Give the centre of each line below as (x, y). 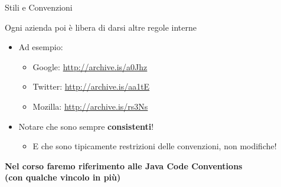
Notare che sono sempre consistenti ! (86, 126)
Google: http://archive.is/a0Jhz (90, 66)
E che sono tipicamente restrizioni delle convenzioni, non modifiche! (155, 146)
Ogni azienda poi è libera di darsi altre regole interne (101, 27)
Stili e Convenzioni (39, 7)
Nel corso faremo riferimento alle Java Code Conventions (124, 165)
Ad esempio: (41, 47)
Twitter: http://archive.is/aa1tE (91, 86)
